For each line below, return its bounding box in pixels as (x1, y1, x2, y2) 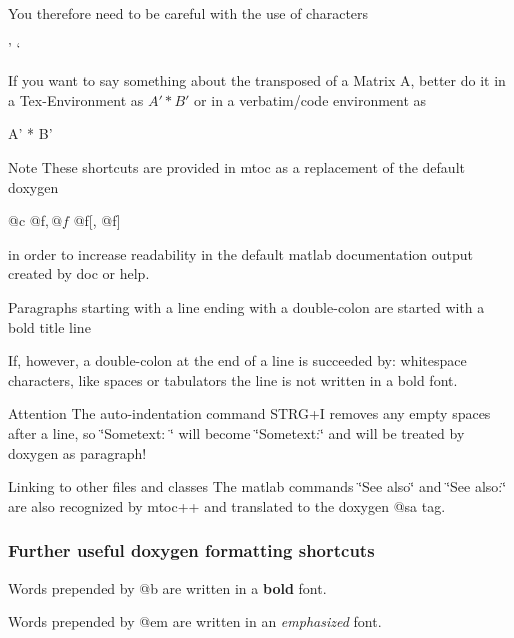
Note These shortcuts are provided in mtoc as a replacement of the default (8, 156, 465, 177)
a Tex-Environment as (8, 89, 144, 110)
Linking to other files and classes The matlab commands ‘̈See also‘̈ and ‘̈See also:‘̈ (8, 476, 507, 497)
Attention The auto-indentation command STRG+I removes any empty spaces (8, 403, 491, 424)
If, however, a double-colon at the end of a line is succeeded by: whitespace (8, 350, 467, 371)
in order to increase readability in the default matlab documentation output (8, 243, 474, 264)
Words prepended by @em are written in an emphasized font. (8, 611, 382, 632)
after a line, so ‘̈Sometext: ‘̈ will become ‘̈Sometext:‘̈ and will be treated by (8, 422, 465, 443)
